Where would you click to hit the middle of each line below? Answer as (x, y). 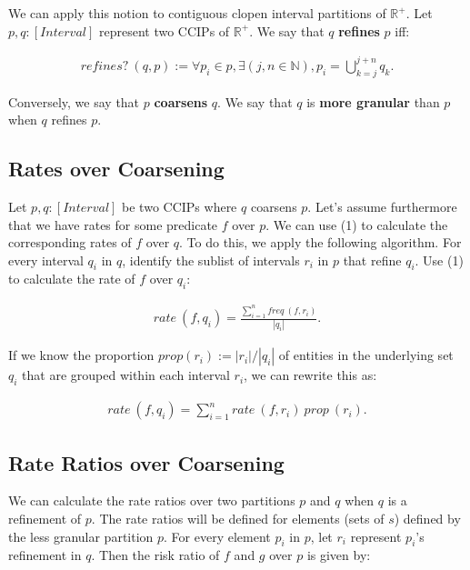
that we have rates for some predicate (113, 224)
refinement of (45, 519)
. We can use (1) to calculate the (357, 224)
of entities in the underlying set (366, 355)
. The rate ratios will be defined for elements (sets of (238, 519)
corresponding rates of (70, 242)
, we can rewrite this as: (310, 375)
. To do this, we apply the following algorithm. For (320, 242)
